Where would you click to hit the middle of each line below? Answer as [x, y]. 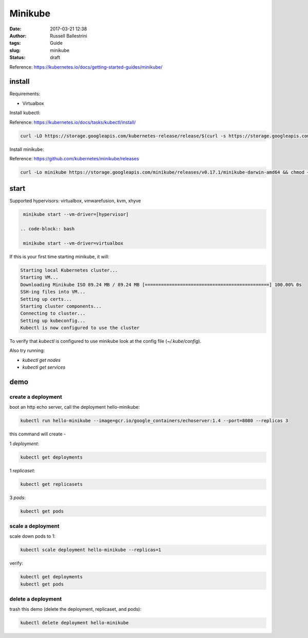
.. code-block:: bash [47, 229]
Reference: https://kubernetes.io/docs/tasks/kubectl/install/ [73, 122]
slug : [15, 50]
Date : [15, 29]
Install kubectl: [25, 113]
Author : [18, 35]
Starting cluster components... [61, 306]
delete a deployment [36, 599]
